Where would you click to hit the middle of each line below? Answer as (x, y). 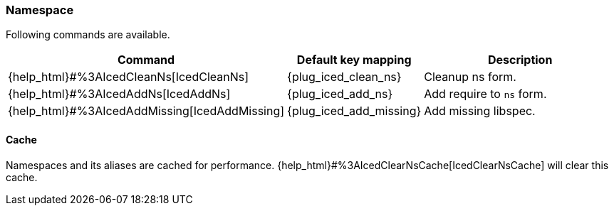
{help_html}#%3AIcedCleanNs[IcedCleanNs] (129, 77)
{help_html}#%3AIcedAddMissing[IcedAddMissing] (146, 111)
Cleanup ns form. (470, 77)
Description (520, 60)
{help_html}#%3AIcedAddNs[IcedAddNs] (119, 94)
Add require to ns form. (485, 94)
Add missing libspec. (480, 111)
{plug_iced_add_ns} (340, 94)
